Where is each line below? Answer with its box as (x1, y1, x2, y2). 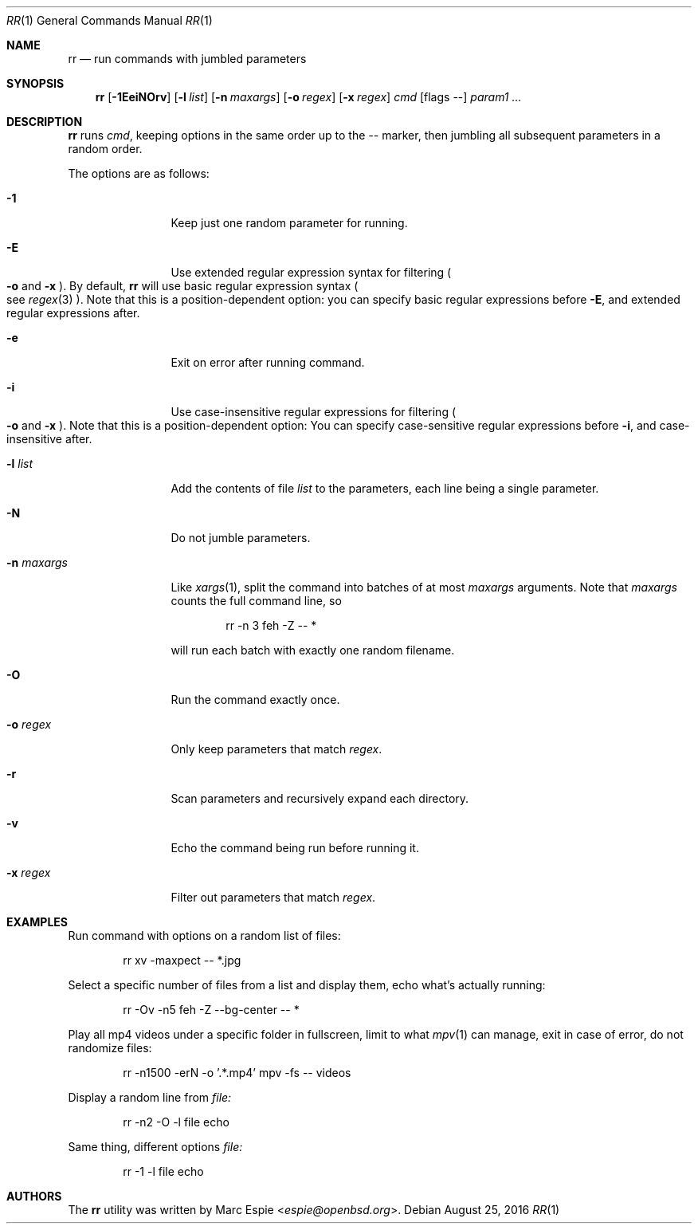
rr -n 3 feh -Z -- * (225, 619, 317, 632)
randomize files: (68, 1041, 152, 1055)
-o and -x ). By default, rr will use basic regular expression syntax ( (6, 279, 359, 293)
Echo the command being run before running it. (171, 841, 419, 855)
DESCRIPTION (6, 115, 83, 128)
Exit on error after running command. (171, 356, 365, 369)
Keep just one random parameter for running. (171, 216, 408, 230)
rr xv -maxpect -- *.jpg (123, 953, 241, 967)
